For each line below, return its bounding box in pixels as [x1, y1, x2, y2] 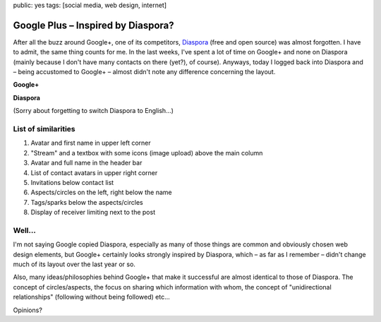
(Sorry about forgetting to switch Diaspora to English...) [13, 107, 174, 115]
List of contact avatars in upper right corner [30, 168, 158, 177]
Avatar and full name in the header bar [30, 159, 143, 167]
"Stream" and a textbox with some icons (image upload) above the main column [30, 148, 263, 157]
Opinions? [13, 306, 42, 314]
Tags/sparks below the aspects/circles [30, 198, 144, 206]
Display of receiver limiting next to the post [30, 208, 155, 217]
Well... [13, 225, 37, 235]
